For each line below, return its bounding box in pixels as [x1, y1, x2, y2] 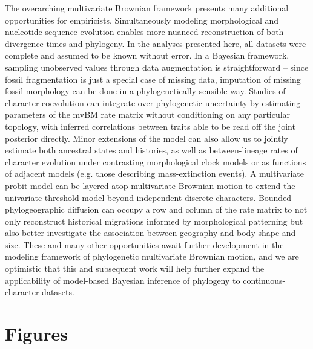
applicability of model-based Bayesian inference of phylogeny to [5, 274, 240, 286]
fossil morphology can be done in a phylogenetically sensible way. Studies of [5, 85, 286, 97]
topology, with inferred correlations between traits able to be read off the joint [5, 120, 295, 132]
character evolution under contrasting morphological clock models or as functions [5, 155, 306, 168]
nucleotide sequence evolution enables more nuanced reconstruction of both [5, 25, 284, 38]
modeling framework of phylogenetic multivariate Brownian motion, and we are [5, 250, 299, 263]
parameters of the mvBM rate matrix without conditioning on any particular [5, 108, 291, 121]
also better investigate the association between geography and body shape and [5, 226, 296, 239]
